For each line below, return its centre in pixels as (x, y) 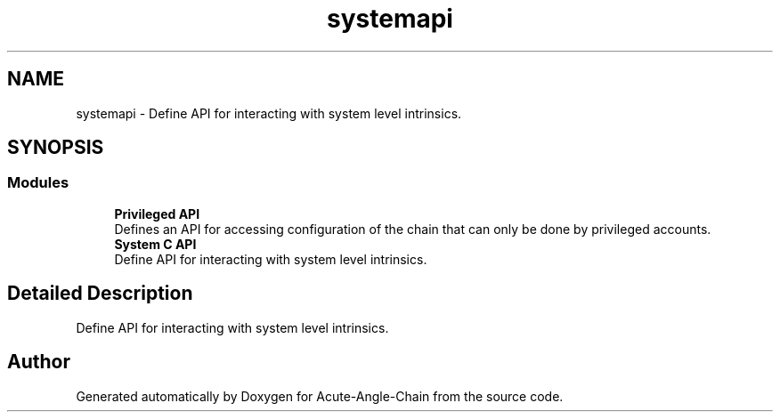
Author (39, 362)
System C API (155, 244)
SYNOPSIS (56, 148)
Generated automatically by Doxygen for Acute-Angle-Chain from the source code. (320, 396)
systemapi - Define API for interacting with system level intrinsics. (269, 113)
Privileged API (157, 214)
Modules (38, 183)
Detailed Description (100, 294)
